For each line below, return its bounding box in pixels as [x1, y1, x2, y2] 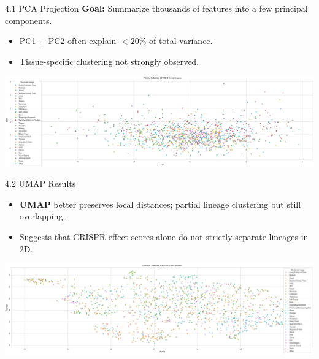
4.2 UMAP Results [5, 177, 76, 190]
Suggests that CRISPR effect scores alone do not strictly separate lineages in [19, 230, 309, 243]
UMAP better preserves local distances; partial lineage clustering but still [19, 197, 301, 210]
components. [5, 13, 52, 26]
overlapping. [19, 210, 66, 222]
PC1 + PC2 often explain [19, 34, 117, 47]
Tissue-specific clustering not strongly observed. [19, 55, 199, 67]
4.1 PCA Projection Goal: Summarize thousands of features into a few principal [5, 2, 308, 14]
